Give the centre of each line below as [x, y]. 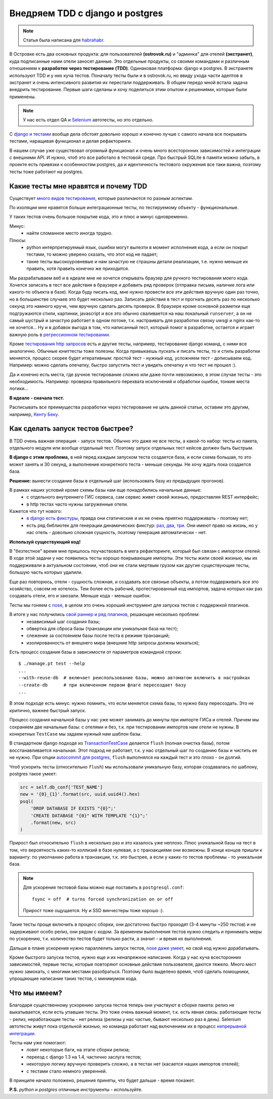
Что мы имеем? [36, 993]
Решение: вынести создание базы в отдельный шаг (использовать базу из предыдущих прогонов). [117, 480]
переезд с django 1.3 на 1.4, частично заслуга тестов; [84, 1057]
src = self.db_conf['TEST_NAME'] [61, 787]
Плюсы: [18, 240]
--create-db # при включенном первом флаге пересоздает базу [102, 685]
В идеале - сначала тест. [37, 398]
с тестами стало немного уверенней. [67, 1071]
